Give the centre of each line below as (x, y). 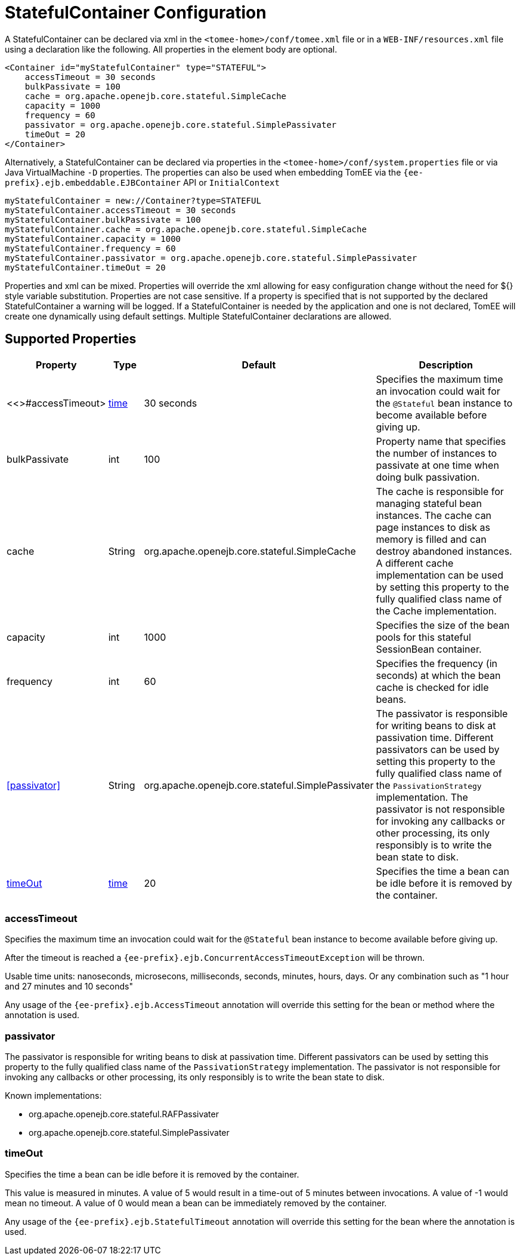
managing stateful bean (429, 503)
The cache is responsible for (440, 491)
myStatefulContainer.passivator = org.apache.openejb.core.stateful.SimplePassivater (211, 258)
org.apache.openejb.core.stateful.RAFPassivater (124, 1114)
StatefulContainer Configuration (136, 13)
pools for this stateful (423, 637)
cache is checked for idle (432, 687)
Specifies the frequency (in (437, 663)
